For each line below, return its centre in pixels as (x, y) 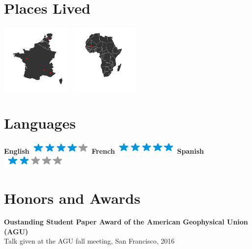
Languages (40, 123)
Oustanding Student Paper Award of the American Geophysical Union (126, 222)
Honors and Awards (72, 198)
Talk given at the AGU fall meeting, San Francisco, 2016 (89, 241)
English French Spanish (104, 151)
